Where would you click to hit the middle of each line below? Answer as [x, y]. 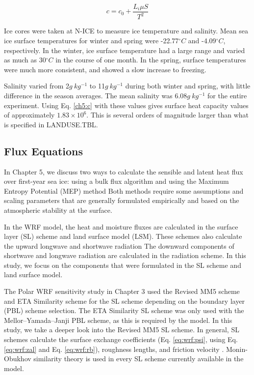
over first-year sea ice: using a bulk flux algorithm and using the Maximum [116, 181]
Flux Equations [44, 151]
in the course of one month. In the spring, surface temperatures [151, 60]
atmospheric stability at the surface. [58, 210]
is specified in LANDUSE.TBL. [51, 124]
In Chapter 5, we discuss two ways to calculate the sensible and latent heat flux [124, 171]
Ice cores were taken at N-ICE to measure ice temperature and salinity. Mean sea [126, 31]
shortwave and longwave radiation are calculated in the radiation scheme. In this [125, 255]
